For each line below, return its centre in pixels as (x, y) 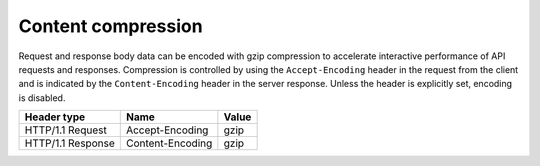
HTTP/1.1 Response (69, 143)
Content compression (111, 26)
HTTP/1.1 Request (65, 130)
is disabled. (42, 97)
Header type (55, 117)
